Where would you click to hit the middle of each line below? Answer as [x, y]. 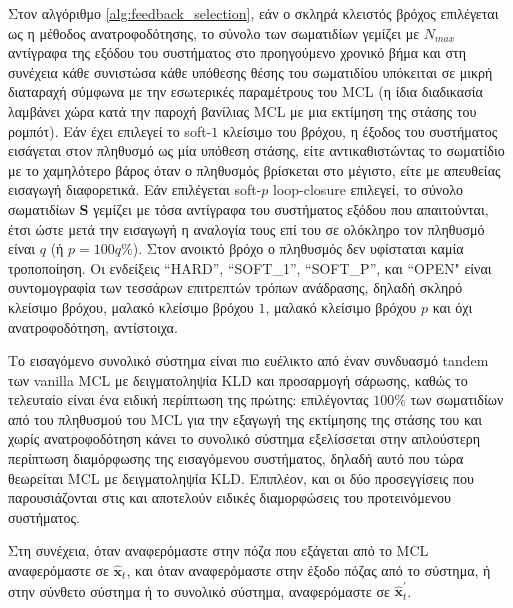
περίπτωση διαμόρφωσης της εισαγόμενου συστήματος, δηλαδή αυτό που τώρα [236, 458]
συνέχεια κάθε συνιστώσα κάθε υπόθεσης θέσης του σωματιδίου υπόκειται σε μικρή [250, 71]
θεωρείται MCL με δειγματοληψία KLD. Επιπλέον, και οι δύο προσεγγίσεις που [241, 477]
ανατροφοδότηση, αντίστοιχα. [93, 326]
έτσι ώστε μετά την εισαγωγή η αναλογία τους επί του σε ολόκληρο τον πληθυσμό [246, 228]
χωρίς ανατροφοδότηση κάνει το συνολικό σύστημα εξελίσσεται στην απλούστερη [244, 438]
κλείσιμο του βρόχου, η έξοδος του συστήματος [360, 130]
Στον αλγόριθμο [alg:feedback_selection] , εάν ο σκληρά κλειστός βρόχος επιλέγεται [253, 13]
